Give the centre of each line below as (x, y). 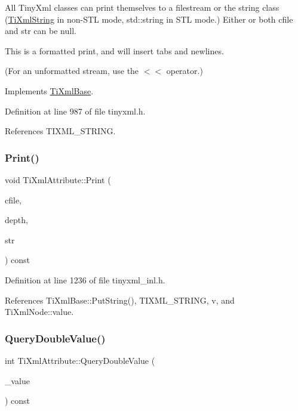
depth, (16, 220)
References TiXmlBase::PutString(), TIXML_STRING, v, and (120, 300)
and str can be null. (41, 31)
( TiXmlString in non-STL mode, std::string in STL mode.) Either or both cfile (149, 19)
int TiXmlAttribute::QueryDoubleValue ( (80, 360)
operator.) (185, 71)
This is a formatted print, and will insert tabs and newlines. (114, 50)
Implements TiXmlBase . (49, 90)
